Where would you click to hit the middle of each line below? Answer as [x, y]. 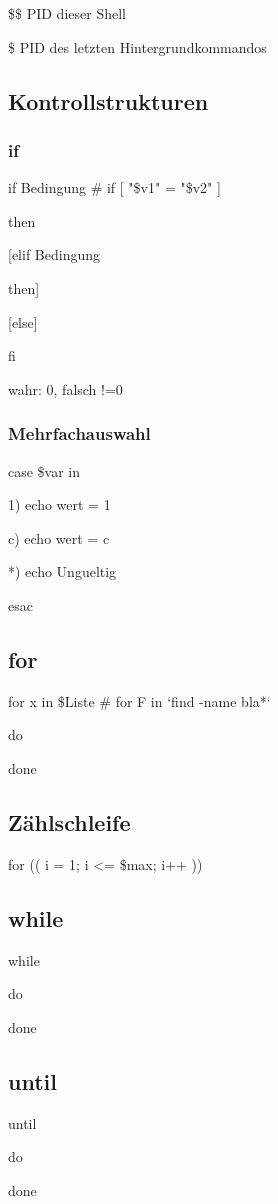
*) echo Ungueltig [62, 571]
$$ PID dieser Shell [67, 13]
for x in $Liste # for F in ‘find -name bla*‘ [139, 700]
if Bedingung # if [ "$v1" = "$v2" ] [114, 187]
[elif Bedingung [54, 254]
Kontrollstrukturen [108, 100]
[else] [23, 321]
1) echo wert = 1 [59, 504]
